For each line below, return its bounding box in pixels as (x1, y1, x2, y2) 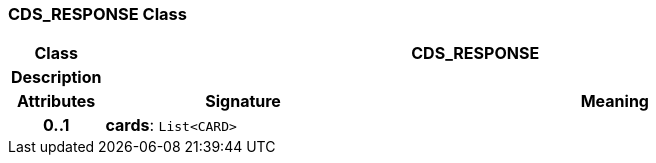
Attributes (17, 91, 96, 112)
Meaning (580, 91, 649, 112)
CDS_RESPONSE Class (8, 4, 187, 24)
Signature (205, 91, 281, 112)
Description (11, 67, 102, 88)
